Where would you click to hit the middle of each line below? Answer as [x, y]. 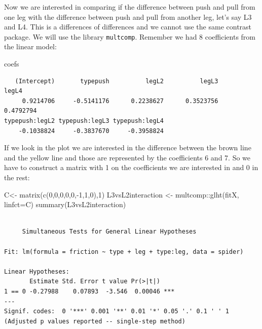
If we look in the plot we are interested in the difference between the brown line [128, 147]
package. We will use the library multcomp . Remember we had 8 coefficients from [130, 36]
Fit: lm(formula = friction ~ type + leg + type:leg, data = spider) [124, 252]
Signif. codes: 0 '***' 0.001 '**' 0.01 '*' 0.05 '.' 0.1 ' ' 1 [117, 311]
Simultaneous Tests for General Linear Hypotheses [109, 232]
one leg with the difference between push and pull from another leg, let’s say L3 [128, 17]
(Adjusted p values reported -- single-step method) [95, 321]
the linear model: [30, 46]
